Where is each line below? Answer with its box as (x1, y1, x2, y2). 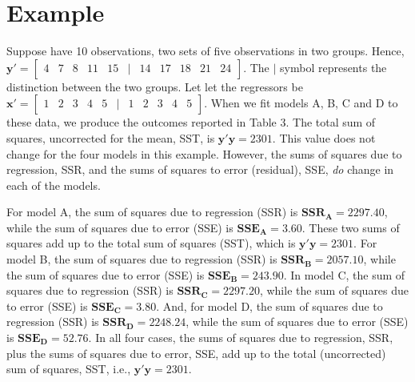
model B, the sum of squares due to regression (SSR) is (6, 251, 277, 267)
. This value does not (272, 129, 376, 146)
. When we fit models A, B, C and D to (204, 94, 398, 111)
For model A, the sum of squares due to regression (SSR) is (6, 203, 298, 220)
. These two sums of (301, 219, 400, 235)
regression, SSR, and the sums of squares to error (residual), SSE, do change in (6, 161, 394, 178)
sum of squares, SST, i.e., (6, 360, 131, 377)
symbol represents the (280, 58, 387, 75)
